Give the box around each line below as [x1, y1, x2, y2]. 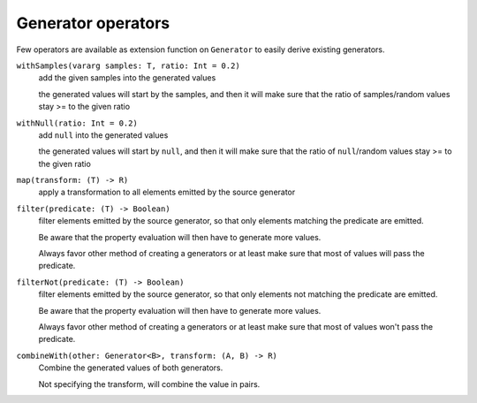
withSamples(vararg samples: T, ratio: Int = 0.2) [16, 60, 240, 71]
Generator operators [16, 13, 170, 33]
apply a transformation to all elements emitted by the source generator [38, 186, 296, 198]
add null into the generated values [38, 129, 169, 141]
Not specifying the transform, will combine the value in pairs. [38, 378, 261, 389]
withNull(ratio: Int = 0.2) [16, 118, 139, 128]
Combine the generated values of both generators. [38, 362, 223, 373]
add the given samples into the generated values [38, 72, 216, 83]
